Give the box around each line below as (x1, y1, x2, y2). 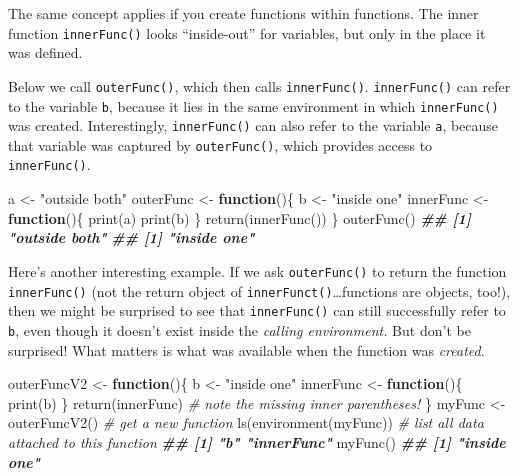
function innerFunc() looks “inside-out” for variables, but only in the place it (8, 22, 486, 43)
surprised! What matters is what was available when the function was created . (8, 339, 485, 360)
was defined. (8, 42, 83, 63)
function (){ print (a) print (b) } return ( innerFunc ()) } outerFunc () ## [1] (8, 207, 471, 228)
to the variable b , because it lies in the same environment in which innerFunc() (8, 95, 499, 116)
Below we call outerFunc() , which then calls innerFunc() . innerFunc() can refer (8, 75, 511, 96)
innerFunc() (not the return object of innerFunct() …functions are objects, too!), (8, 280, 511, 301)
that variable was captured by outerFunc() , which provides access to (8, 134, 433, 155)
